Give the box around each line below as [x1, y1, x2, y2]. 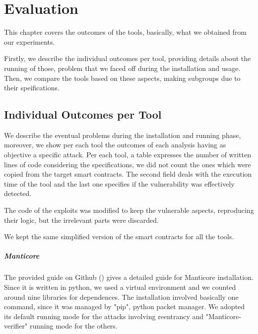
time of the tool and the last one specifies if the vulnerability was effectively [4, 178, 235, 189]
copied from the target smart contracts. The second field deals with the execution [4, 169, 252, 179]
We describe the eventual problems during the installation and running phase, [4, 130, 241, 140]
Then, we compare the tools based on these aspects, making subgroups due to [4, 72, 241, 83]
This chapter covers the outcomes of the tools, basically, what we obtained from [4, 27, 247, 37]
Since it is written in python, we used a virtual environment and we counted [4, 281, 236, 292]
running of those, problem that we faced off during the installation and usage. [4, 63, 241, 73]
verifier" [4, 321, 28, 331]
